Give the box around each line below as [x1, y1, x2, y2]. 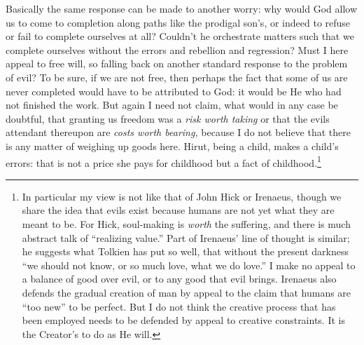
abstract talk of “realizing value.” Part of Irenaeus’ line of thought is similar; [22, 230, 350, 245]
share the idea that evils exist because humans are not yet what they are [22, 203, 335, 217]
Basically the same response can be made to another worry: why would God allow [6, 1, 357, 15]
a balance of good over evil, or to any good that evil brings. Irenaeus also [22, 271, 337, 286]
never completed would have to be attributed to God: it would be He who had [6, 83, 342, 98]
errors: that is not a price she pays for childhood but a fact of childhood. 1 [6, 153, 321, 170]
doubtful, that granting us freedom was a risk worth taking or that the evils [6, 111, 330, 126]
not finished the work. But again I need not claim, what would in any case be [6, 97, 338, 112]
